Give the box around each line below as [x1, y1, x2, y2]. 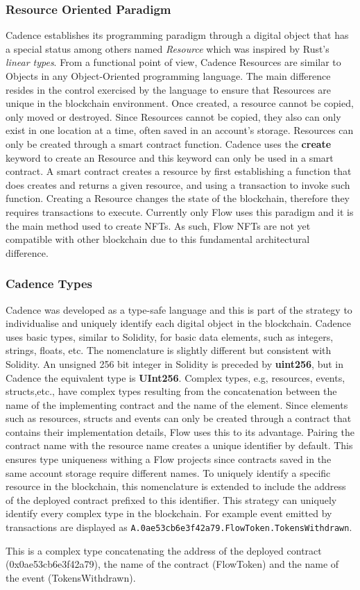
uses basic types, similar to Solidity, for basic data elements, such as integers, [6, 329, 334, 344]
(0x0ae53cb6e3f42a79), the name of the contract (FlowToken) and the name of [6, 557, 339, 571]
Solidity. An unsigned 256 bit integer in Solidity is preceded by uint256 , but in [6, 356, 344, 371]
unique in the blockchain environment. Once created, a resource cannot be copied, [6, 96, 354, 110]
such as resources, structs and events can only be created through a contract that [6, 411, 352, 425]
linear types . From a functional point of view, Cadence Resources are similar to [6, 55, 341, 69]
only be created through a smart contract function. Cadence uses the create [6, 136, 332, 151]
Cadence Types [6, 275, 93, 292]
